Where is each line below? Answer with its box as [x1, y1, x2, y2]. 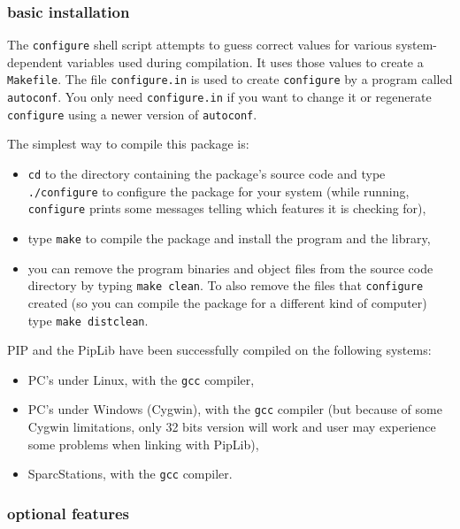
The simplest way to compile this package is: [7, 134, 249, 153]
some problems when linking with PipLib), [27, 434, 259, 453]
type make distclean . [27, 310, 149, 329]
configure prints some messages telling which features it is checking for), [27, 199, 426, 218]
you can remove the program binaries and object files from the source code [27, 258, 433, 277]
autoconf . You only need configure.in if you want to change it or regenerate [7, 88, 432, 106]
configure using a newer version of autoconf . [7, 104, 257, 123]
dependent [7, 52, 64, 71]
